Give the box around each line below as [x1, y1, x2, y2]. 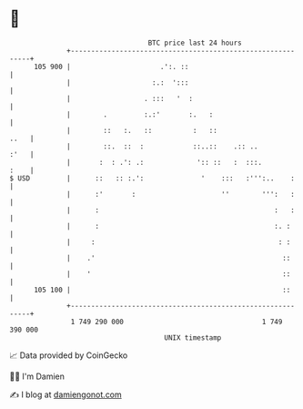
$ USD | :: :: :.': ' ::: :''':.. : [9, 173, 296, 183]
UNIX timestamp [164, 332, 222, 343]
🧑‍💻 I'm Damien [9, 371, 66, 382]
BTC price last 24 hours [147, 38, 243, 47]
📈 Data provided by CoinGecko [9, 350, 128, 361]
